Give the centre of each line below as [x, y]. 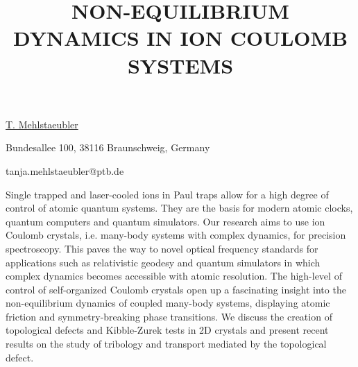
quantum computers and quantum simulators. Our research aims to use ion [165, 221]
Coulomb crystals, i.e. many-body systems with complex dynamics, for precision [176, 235]
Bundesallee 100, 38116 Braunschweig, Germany [108, 147]
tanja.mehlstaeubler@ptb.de [65, 170]
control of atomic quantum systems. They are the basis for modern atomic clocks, [179, 208]
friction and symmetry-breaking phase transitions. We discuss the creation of [169, 316]
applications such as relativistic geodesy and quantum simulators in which [163, 262]
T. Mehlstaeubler [42, 124]
